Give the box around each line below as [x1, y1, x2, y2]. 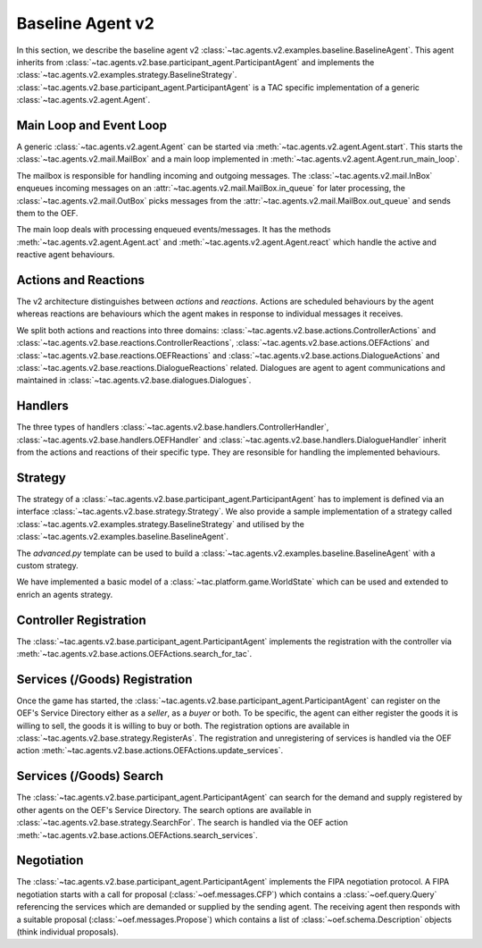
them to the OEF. [16, 207, 79, 218]
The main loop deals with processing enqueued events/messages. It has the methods [16, 224, 331, 235]
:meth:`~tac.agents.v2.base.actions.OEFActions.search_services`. [16, 829, 258, 840]
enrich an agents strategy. [16, 589, 113, 600]
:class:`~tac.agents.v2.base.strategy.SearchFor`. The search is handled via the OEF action [16, 818, 348, 828]
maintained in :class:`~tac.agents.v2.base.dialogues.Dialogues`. [16, 375, 252, 386]
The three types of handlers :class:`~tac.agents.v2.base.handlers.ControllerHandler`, [16, 422, 329, 432]
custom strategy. [16, 559, 79, 571]
